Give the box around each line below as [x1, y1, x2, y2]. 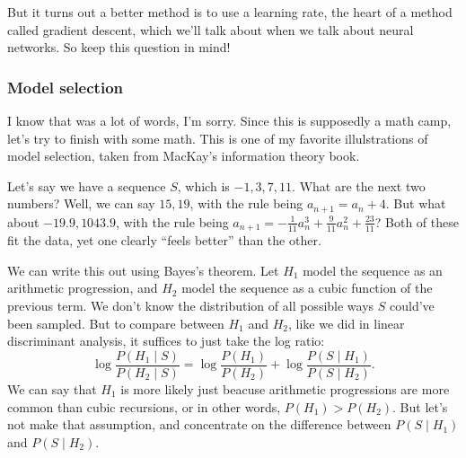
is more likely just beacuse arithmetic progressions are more [120, 379, 450, 398]
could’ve [390, 296, 435, 315]
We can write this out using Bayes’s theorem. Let [7, 260, 279, 279]
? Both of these [374, 212, 459, 231]
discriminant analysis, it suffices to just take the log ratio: [7, 331, 325, 350]
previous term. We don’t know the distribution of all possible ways [7, 296, 374, 315]
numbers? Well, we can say [7, 194, 155, 213]
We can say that [7, 379, 97, 398]
